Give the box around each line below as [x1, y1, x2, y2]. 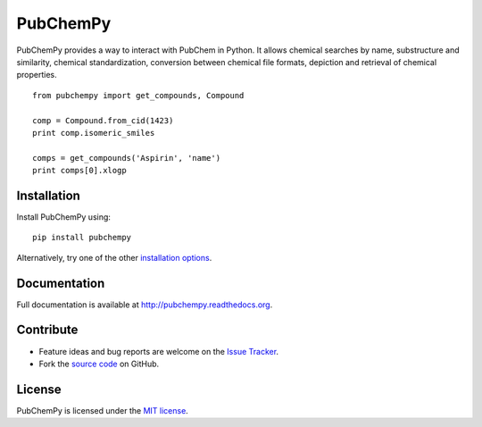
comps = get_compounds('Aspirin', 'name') [32, 153, 221, 163]
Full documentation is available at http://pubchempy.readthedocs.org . [16, 299, 273, 310]
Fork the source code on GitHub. [38, 358, 160, 369]
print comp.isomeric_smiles [32, 128, 155, 138]
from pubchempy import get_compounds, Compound [32, 90, 245, 100]
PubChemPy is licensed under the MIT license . [16, 405, 189, 415]
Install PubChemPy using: [16, 211, 112, 222]
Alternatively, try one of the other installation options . [16, 252, 212, 263]
